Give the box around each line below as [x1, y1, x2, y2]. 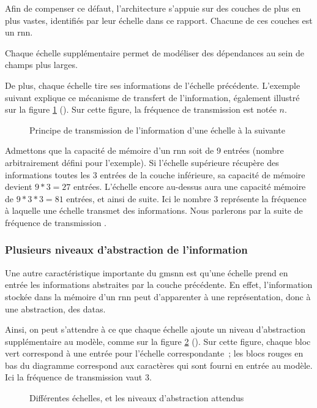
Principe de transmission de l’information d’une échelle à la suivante [29, 123, 285, 136]
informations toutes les [5, 168, 91, 181]
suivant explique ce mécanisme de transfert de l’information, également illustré [5, 91, 300, 104]
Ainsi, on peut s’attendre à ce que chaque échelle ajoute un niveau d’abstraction [5, 323, 306, 336]
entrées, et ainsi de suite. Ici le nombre [66, 192, 211, 205]
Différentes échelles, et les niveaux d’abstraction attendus [29, 391, 244, 404]
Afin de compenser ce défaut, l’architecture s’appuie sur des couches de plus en [5, 2, 301, 14]
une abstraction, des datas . [5, 302, 106, 315]
